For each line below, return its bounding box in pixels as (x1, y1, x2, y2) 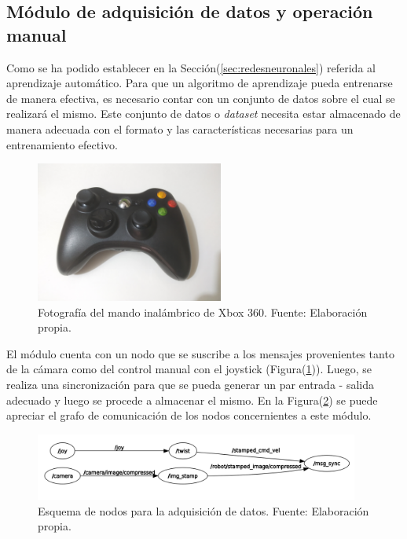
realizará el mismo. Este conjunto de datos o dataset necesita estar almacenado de (6, 105, 401, 122)
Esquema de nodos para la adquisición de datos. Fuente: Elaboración (38, 502, 369, 519)
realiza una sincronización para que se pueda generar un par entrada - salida (6, 376, 374, 393)
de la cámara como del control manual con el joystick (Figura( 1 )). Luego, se (6, 361, 372, 377)
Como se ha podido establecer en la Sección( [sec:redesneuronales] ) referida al (6, 59, 376, 75)
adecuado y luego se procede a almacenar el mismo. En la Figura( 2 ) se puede (6, 391, 378, 408)
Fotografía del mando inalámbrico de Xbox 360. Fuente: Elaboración (38, 303, 368, 320)
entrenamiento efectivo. (6, 136, 118, 152)
